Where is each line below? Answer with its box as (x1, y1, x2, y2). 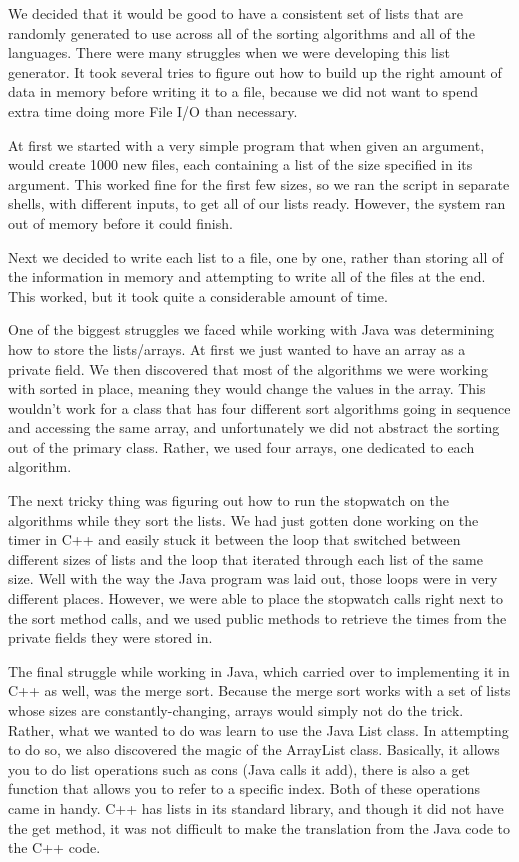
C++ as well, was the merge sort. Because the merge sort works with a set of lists (8, 680, 511, 701)
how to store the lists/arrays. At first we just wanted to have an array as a (8, 338, 466, 359)
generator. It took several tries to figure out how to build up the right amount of (8, 61, 502, 82)
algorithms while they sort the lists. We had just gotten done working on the (8, 509, 479, 530)
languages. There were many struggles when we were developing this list (8, 42, 450, 63)
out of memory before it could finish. (8, 212, 233, 233)
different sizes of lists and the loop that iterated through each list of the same (8, 548, 483, 569)
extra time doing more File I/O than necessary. (8, 100, 298, 121)
